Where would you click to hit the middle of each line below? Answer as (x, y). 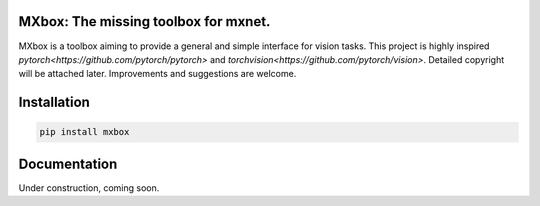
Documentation (68, 163)
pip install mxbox (84, 132)
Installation (54, 102)
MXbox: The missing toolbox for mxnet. (144, 21)
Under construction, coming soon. (89, 187)
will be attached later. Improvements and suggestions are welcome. (157, 74)
